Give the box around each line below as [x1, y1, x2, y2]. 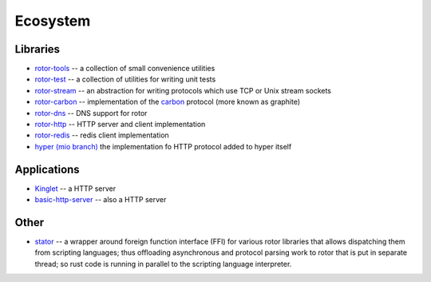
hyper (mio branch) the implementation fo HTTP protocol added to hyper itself [34, 141, 292, 151]
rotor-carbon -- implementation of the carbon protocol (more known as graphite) [34, 97, 301, 107]
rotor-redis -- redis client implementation [34, 130, 169, 140]
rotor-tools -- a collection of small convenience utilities [34, 64, 215, 73]
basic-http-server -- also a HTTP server [34, 195, 167, 205]
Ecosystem [14, 12, 91, 30]
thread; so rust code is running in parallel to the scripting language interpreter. [34, 259, 292, 268]
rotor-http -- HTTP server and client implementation [34, 120, 206, 129]
